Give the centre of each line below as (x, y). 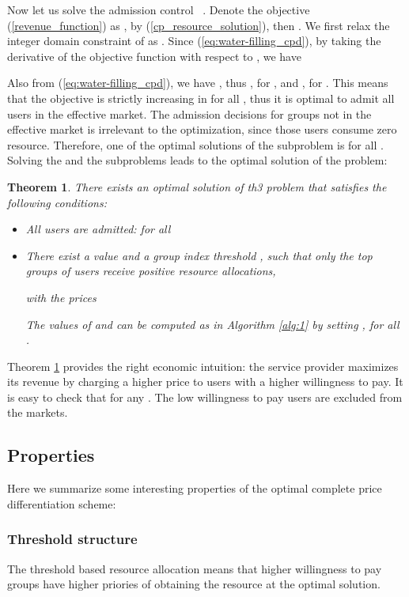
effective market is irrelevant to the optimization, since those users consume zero (202, 129)
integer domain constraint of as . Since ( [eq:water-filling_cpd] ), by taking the (194, 41)
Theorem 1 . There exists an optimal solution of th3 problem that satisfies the (197, 186)
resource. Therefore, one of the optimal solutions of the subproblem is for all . (195, 144)
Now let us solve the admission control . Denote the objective (159, 9)
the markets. (38, 412)
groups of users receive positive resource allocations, (151, 271)
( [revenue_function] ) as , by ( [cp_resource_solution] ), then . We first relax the (199, 25)
